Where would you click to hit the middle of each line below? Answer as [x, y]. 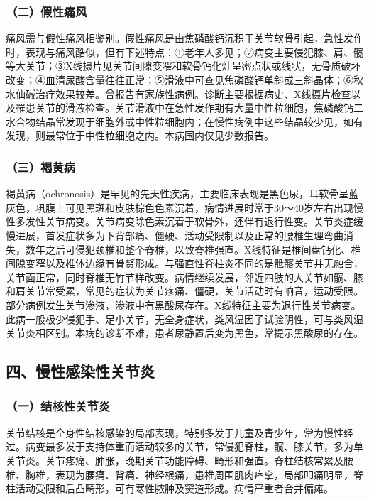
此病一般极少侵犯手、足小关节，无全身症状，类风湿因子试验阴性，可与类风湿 [184, 319]
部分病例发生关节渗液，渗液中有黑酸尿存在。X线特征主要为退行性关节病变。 [183, 304]
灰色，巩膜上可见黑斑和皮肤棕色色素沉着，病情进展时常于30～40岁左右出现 [180, 207]
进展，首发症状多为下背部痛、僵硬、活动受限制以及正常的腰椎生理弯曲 [179, 235]
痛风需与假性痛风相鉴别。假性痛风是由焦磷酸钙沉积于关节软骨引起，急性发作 [184, 38]
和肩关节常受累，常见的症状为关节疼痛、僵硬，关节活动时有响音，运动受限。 [184, 291]
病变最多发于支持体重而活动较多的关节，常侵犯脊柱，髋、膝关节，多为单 [194, 446]
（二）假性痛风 [46, 11]
